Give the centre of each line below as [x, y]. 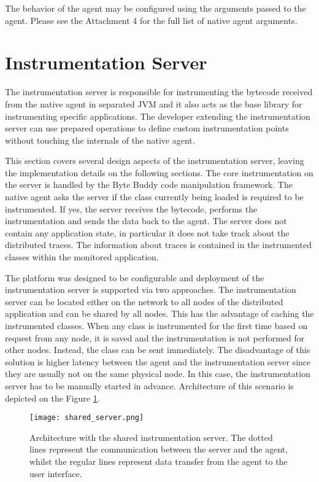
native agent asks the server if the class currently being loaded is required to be [154, 197]
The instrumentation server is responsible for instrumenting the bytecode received [159, 92]
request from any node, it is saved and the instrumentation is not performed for [155, 337]
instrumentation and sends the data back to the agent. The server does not [146, 221]
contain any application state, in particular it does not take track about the [147, 232]
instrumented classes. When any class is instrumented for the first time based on [156, 325]
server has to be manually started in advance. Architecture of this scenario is [149, 385]
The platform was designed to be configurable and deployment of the [135, 277]
